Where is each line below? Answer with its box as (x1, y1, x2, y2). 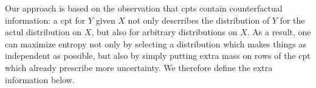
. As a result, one (247, 25, 311, 38)
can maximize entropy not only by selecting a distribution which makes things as (5, 37, 306, 50)
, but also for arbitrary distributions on (91, 25, 238, 38)
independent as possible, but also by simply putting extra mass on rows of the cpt (5, 49, 311, 62)
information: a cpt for (5, 13, 86, 26)
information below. (5, 73, 75, 86)
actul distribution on (5, 25, 82, 38)
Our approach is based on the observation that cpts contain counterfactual (5, 2, 283, 14)
